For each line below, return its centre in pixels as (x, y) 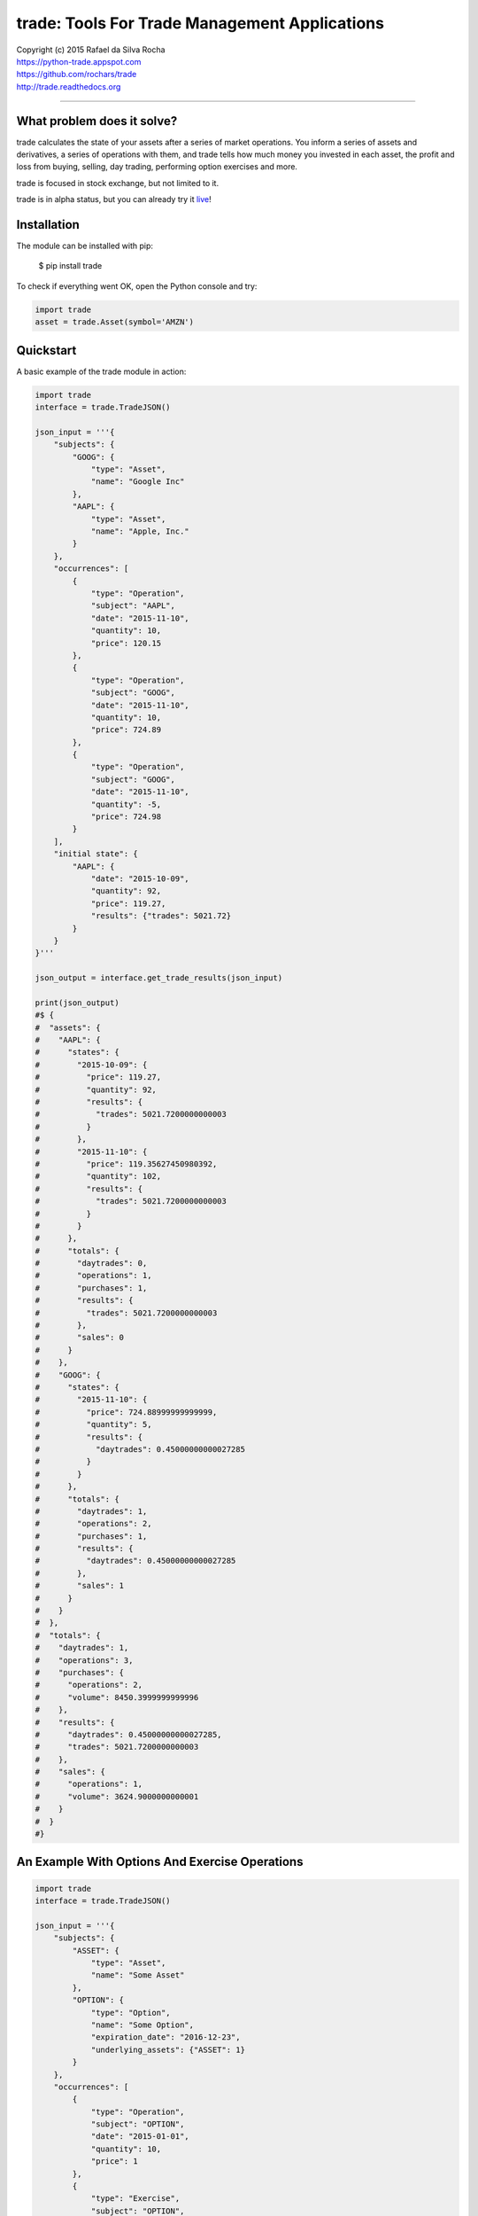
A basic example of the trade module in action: (101, 371)
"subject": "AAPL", (133, 606)
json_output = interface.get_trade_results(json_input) (159, 978)
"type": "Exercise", (135, 2199)
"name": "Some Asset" (138, 1975)
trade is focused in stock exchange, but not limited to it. (118, 183)
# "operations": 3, (84, 1660)
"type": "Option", (131, 2013)
